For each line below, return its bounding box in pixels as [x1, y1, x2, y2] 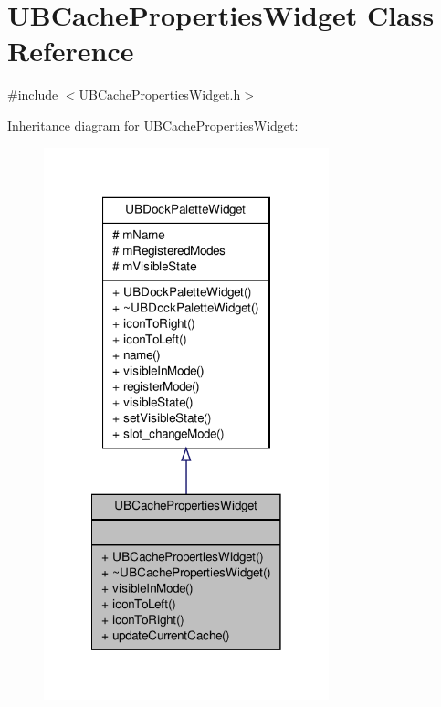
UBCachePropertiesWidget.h [79, 85, 241, 104]
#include [7, 85, 58, 104]
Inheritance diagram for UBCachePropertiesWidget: [7, 115, 299, 134]
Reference [7, 32, 134, 69]
